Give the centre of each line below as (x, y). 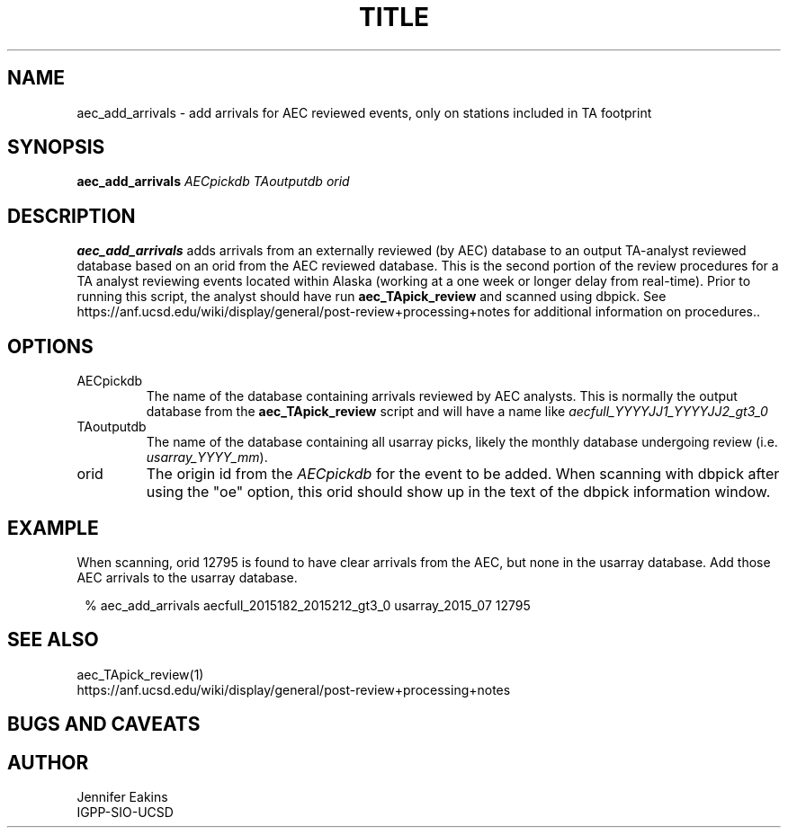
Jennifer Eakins (122, 797)
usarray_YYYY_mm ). (207, 457)
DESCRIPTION (72, 216)
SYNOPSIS (56, 147)
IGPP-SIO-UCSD (125, 813)
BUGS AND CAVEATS (104, 724)
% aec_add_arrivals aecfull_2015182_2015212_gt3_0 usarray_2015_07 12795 (308, 605)
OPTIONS (50, 346)
